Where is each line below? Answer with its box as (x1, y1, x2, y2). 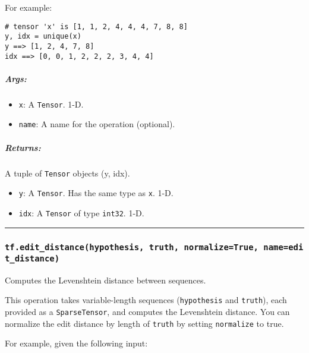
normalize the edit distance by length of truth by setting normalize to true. (5, 317, 284, 329)
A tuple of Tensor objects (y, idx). (5, 166, 130, 179)
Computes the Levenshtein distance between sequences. (5, 273, 206, 286)
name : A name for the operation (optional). (18, 118, 175, 130)
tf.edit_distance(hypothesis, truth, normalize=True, (5, 242, 258, 252)
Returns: (5, 141, 41, 153)
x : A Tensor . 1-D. (18, 97, 84, 110)
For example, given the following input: (5, 337, 148, 349)
